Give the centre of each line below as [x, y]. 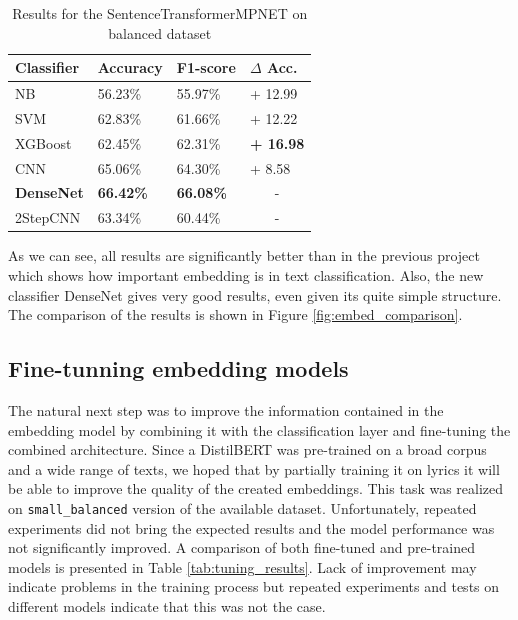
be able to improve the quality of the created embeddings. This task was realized [256, 488]
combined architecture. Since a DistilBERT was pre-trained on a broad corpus [247, 449]
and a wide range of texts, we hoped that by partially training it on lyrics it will [254, 468]
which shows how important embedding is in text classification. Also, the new [246, 274]
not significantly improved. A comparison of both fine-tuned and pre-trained [242, 547]
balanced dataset [160, 32]
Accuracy [130, 67]
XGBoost [43, 142]
